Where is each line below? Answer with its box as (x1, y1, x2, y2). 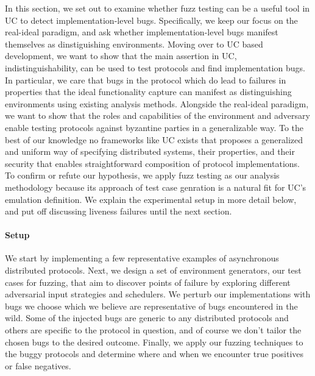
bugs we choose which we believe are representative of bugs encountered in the (5, 299, 298, 312)
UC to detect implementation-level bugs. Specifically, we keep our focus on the (5, 13, 298, 26)
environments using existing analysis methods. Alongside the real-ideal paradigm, (5, 97, 309, 110)
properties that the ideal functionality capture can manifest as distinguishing (5, 85, 292, 98)
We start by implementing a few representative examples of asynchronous (5, 252, 279, 264)
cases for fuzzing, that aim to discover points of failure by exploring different (5, 275, 291, 288)
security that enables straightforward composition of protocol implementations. (5, 157, 300, 169)
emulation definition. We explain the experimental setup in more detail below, (5, 193, 297, 205)
